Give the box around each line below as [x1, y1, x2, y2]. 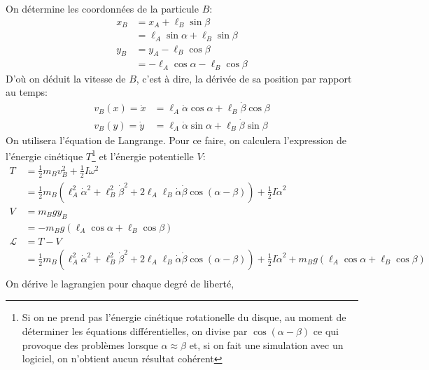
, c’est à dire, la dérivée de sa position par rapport [136, 71, 352, 85]
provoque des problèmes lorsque [22, 337, 158, 352]
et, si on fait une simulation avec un [189, 337, 344, 352]
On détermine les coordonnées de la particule [6, 1, 199, 15]
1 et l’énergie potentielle [91, 147, 194, 163]
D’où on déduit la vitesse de [6, 71, 126, 85]
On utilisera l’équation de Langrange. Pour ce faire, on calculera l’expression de [6, 132, 346, 147]
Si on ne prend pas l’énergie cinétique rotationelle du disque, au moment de [22, 310, 346, 325]
